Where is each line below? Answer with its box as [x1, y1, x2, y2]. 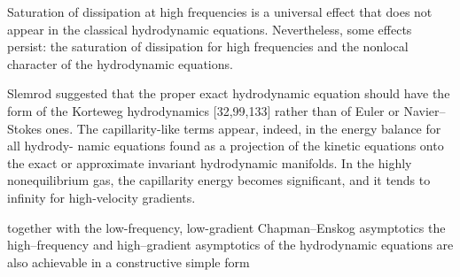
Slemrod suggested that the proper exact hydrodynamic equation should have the [7, 84, 450, 103]
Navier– [403, 101, 446, 119]
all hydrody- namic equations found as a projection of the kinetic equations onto [7, 136, 444, 155]
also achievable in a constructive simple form [7, 252, 250, 271]
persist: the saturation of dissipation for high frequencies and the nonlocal [7, 37, 409, 56]
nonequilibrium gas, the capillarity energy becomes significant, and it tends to [7, 171, 431, 189]
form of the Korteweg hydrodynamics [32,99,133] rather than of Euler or [7, 101, 400, 119]
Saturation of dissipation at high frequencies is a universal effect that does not [7, 3, 433, 20]
